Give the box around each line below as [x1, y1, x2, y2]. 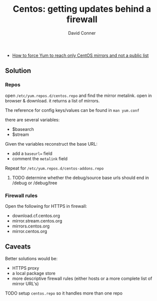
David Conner [68, 30, 96, 36]
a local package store [12, 270, 56, 276]
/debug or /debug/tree [12, 180, 58, 186]
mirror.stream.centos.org [12, 218, 62, 224]
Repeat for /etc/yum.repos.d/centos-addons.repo [5, 165, 104, 171]
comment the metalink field [12, 155, 68, 161]
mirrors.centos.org [12, 223, 50, 229]
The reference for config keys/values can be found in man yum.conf [5, 107, 140, 113]
